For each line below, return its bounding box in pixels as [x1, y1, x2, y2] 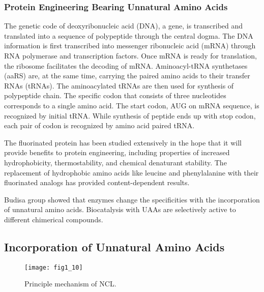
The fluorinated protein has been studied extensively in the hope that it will [4, 137, 242, 148]
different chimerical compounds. [4, 214, 103, 224]
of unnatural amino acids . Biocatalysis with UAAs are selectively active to [4, 204, 236, 215]
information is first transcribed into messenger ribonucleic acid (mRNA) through [4, 40, 256, 51]
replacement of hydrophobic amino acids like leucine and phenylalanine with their [4, 167, 259, 178]
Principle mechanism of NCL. [24, 278, 116, 289]
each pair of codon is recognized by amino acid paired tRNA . [4, 120, 195, 131]
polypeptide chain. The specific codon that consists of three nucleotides [4, 90, 226, 101]
